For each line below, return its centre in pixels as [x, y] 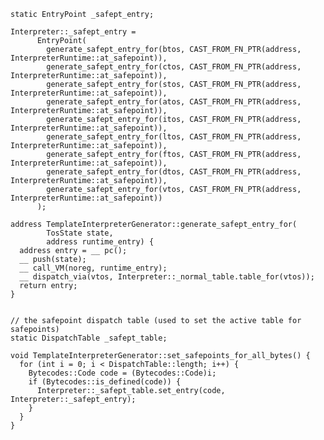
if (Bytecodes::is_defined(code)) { [105, 382]
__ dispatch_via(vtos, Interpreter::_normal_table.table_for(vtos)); [167, 277]
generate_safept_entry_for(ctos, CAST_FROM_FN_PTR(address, [174, 67]
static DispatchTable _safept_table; [89, 338]
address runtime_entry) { [100, 242]
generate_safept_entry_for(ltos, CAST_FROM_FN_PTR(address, [174, 137]
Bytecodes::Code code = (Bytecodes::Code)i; [122, 373]
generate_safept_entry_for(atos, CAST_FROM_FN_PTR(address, [174, 102]
